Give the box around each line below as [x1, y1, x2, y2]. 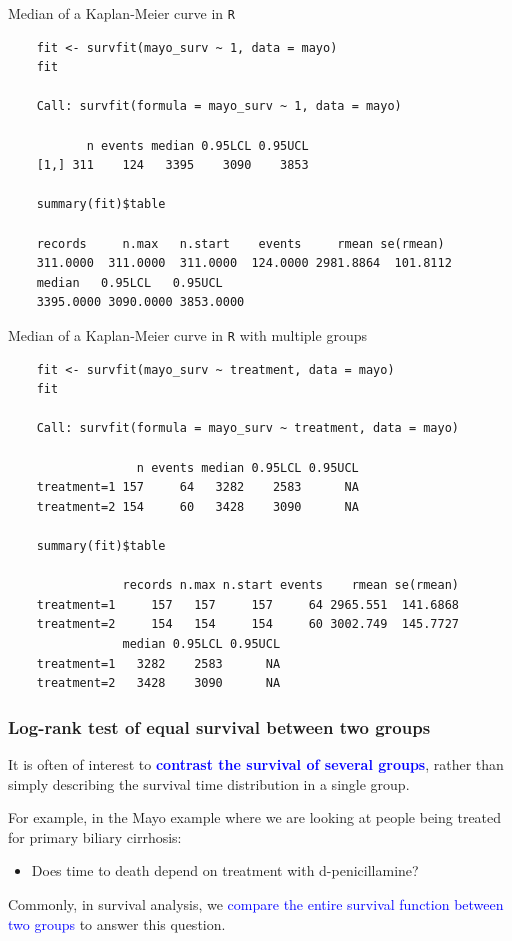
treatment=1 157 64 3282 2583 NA [36, 480, 359, 495]
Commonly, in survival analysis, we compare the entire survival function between [8, 893, 504, 914]
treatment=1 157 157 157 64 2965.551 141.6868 [36, 597, 460, 612]
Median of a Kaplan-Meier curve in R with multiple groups [8, 324, 367, 345]
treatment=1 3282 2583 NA [36, 656, 281, 671]
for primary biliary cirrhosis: [8, 826, 182, 847]
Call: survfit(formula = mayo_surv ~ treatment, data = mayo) [36, 421, 460, 436]
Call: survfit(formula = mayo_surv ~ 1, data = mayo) [36, 99, 402, 114]
